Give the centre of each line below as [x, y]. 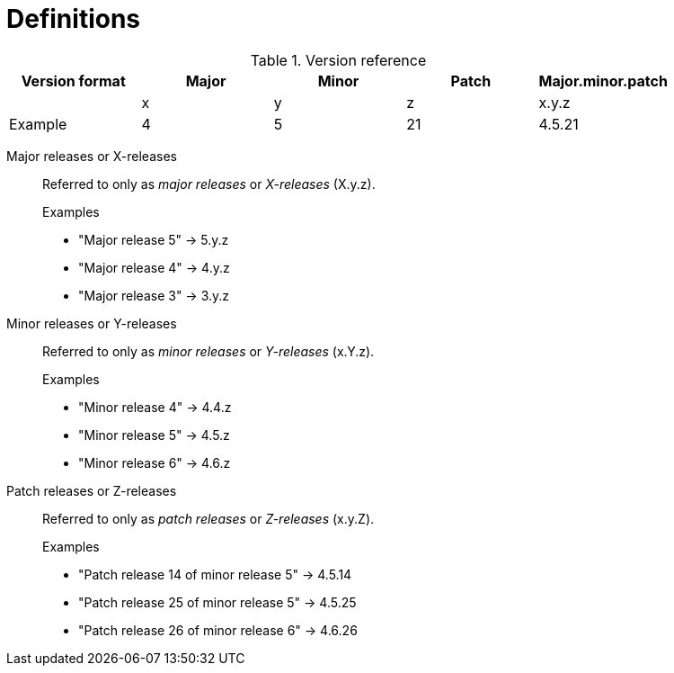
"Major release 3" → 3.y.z [154, 295]
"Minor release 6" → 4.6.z [155, 462]
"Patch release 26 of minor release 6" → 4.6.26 [218, 630]
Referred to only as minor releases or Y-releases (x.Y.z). [208, 351]
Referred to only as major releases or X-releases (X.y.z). [209, 184]
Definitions [74, 19]
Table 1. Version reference [338, 60]
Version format [73, 81]
